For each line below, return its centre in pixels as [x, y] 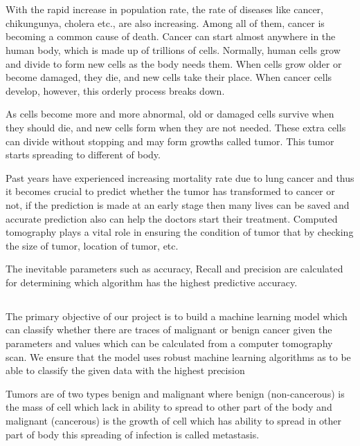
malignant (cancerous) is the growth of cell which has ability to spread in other [174, 421]
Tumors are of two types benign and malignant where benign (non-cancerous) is [175, 393]
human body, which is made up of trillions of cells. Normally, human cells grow [173, 49]
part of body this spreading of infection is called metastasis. [133, 434]
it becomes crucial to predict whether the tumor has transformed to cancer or [170, 191]
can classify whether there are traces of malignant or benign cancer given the [169, 329]
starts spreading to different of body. [83, 155]
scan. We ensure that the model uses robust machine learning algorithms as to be [178, 356]
